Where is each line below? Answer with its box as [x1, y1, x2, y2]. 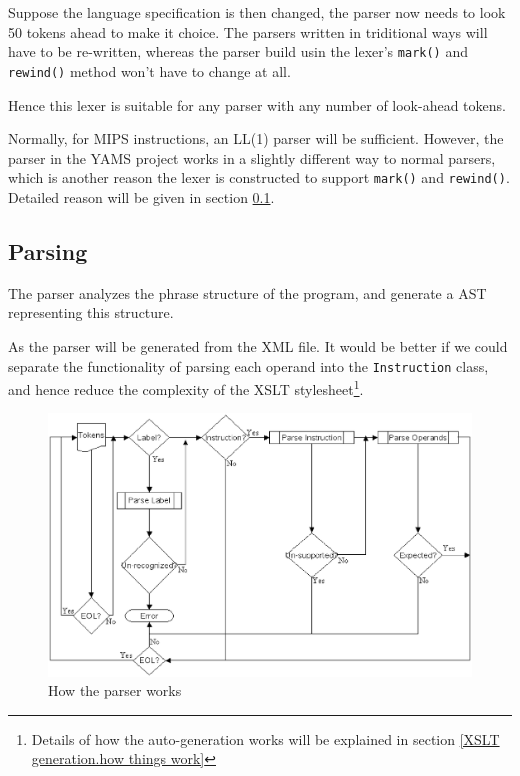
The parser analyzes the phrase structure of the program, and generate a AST [8, 282, 487, 303]
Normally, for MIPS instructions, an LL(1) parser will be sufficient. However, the [8, 128, 504, 149]
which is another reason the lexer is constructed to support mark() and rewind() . [8, 167, 510, 188]
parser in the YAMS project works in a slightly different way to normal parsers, [8, 147, 496, 168]
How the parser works [48, 680, 182, 701]
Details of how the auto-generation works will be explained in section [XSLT [31, 728, 500, 749]
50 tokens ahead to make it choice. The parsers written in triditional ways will [8, 21, 488, 42]
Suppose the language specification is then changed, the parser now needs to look [8, 2, 506, 22]
